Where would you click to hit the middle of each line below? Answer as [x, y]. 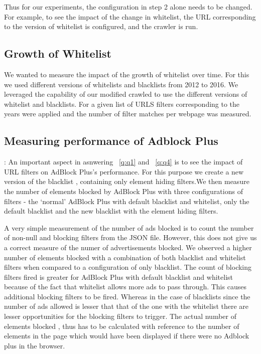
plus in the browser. [35, 345]
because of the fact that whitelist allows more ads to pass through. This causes [125, 287]
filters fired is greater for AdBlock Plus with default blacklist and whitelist [118, 277]
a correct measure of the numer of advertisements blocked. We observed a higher [128, 247]
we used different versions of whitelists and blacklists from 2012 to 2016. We [121, 84]
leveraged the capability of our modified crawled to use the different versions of [126, 94]
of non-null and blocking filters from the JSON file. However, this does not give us [130, 237]
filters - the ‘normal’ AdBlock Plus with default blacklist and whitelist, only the [127, 201]
